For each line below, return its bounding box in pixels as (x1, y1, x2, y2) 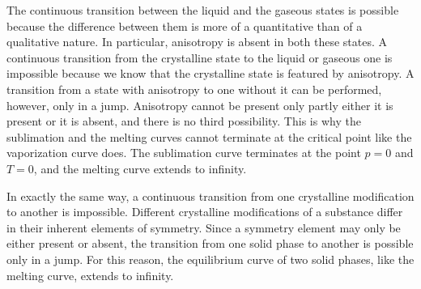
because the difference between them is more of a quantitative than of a (6, 17, 363, 34)
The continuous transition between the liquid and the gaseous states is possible (6, 2, 399, 18)
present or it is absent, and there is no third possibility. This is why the (6, 113, 361, 130)
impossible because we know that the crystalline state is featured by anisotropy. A (6, 65, 415, 82)
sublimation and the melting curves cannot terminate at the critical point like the (6, 128, 412, 145)
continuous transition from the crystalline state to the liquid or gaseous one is (6, 49, 393, 66)
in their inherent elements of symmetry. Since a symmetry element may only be (6, 219, 401, 236)
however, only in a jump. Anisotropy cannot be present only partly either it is (6, 96, 393, 113)
